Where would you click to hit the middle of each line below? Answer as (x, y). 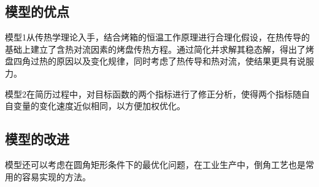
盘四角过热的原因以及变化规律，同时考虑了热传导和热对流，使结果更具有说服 (159, 61)
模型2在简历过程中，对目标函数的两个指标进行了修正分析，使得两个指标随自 (157, 93)
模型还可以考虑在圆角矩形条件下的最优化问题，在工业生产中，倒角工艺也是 (155, 164)
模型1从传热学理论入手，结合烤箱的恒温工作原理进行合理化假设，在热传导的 (157, 37)
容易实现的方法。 (56, 176)
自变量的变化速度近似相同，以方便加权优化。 (95, 106)
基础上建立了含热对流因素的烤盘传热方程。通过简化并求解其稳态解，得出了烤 (159, 49)
